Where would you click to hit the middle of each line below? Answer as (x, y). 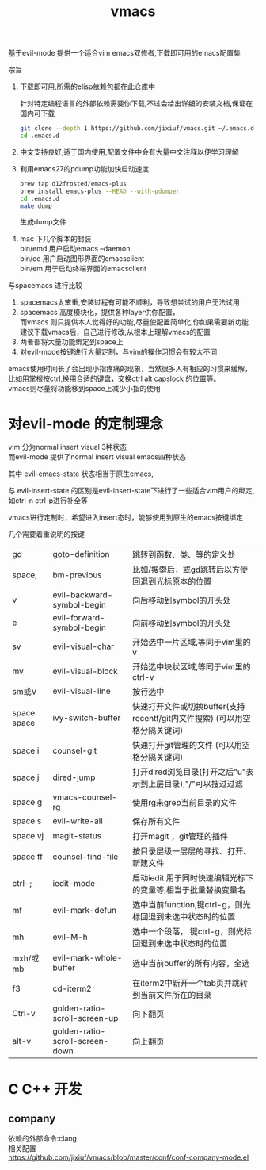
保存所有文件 (156, 822)
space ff (28, 857)
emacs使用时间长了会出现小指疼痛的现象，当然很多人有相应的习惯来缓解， (130, 369)
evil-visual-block (85, 671)
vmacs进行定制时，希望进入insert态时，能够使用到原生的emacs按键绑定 (126, 517)
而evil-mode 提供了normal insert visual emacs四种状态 (97, 457)
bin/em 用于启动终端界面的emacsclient (83, 269)
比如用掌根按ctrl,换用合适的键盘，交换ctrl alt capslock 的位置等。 (114, 378)
